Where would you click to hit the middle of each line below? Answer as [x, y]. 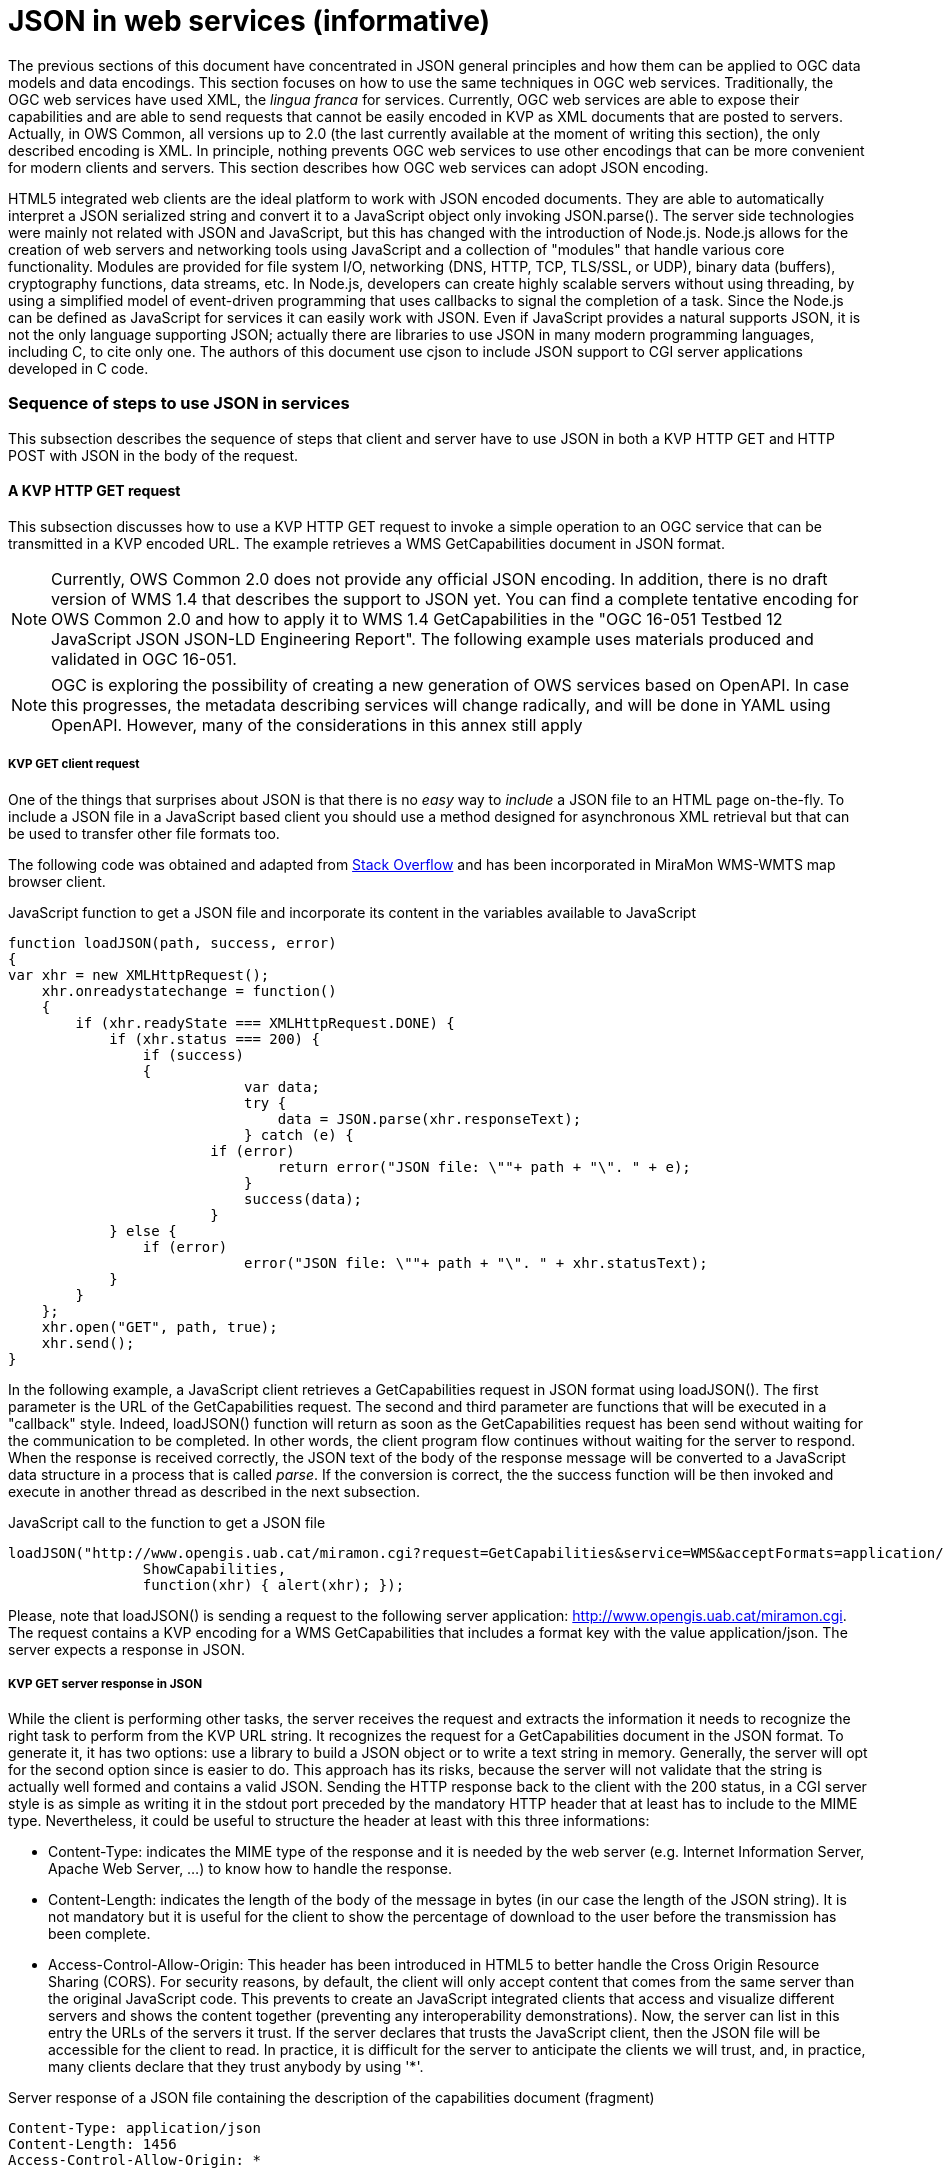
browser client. [57, 881]
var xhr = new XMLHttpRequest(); [139, 974]
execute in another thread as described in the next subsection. [214, 1491]
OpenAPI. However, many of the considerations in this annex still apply [317, 724]
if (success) [193, 1054]
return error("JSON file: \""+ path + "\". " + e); [484, 1166]
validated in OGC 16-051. [144, 658]
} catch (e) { [299, 1134]
